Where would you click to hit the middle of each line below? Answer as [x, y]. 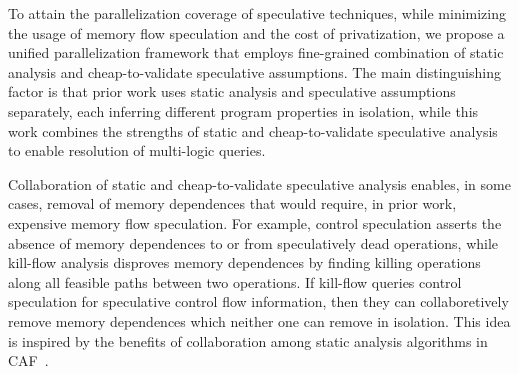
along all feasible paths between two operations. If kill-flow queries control [235, 281]
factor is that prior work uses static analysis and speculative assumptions [232, 91]
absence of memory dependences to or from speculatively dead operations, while [253, 242]
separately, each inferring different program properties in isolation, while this [243, 110]
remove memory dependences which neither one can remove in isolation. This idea [259, 320]
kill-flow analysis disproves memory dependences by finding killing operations [244, 262]
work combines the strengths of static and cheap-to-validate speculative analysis [253, 130]
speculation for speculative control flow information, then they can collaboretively [258, 301]
